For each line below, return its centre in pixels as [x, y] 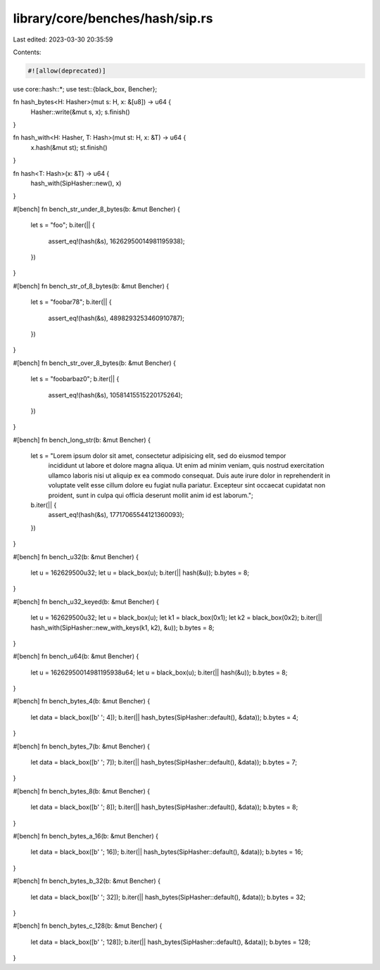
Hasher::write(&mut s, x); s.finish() [80, 112]
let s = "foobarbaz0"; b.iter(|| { [75, 379]
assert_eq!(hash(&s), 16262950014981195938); [117, 241]
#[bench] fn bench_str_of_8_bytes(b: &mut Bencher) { [91, 286]
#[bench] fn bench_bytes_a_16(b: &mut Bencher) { [85, 836]
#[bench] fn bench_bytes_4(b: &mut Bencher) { [82, 701]
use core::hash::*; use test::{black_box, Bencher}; [85, 89]
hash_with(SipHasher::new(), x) [76, 184]
